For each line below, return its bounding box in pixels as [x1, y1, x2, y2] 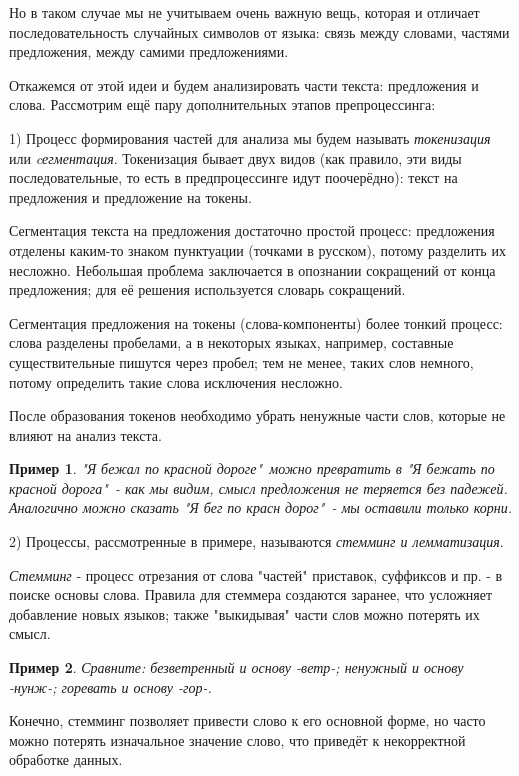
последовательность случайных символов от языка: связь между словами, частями [9, 21, 510, 42]
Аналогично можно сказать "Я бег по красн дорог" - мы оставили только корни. [9, 497, 513, 518]
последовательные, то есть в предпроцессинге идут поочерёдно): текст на [9, 167, 458, 188]
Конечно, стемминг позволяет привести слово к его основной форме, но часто [9, 710, 486, 731]
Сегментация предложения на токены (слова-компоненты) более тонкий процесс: [9, 312, 503, 333]
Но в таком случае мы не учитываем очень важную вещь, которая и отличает [9, 2, 480, 22]
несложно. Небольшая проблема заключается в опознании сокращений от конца [9, 259, 496, 280]
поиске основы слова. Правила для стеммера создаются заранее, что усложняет [9, 584, 493, 605]
